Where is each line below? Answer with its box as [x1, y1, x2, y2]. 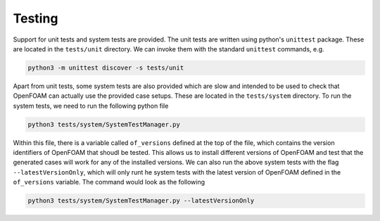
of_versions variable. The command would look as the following [13, 178, 205, 187]
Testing [13, 11, 58, 26]
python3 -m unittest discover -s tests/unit [27, 63, 184, 72]
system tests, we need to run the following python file [13, 101, 169, 110]
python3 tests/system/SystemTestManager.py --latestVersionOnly [27, 197, 255, 205]
